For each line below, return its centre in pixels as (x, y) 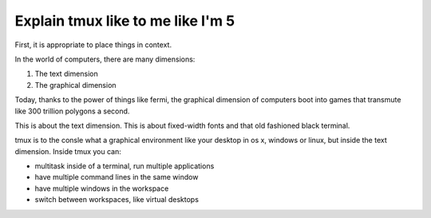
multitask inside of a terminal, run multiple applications (125, 166)
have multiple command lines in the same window (117, 177)
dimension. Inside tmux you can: (68, 151)
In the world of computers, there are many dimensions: (105, 59)
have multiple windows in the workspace (102, 188)
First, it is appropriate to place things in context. (93, 45)
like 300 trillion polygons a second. (72, 111)
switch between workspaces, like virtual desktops (117, 200)
